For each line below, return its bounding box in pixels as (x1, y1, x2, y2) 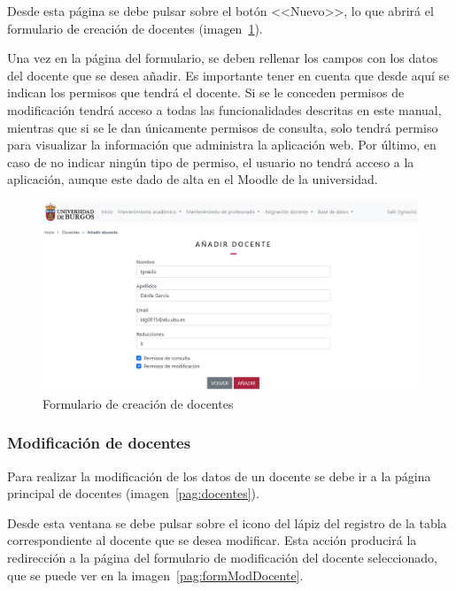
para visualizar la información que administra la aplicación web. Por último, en (7, 135, 437, 154)
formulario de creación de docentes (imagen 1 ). (7, 19, 263, 37)
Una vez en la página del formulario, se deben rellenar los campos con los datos (7, 49, 438, 67)
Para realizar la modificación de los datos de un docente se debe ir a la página (7, 466, 431, 485)
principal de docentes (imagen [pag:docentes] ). (7, 484, 259, 503)
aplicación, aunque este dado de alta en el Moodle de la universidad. (7, 170, 378, 188)
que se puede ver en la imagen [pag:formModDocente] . (7, 565, 304, 584)
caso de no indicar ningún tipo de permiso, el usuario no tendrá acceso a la (7, 152, 414, 171)
